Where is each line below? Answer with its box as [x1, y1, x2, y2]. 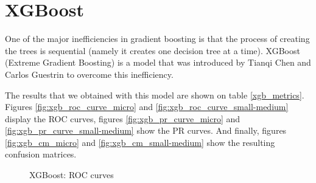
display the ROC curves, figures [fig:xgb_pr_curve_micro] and [5, 112, 241, 125]
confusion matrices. [5, 148, 77, 161]
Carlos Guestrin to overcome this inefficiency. [5, 67, 174, 80]
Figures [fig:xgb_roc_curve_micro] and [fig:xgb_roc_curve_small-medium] [5, 100, 289, 113]
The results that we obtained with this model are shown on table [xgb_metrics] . [5, 88, 304, 101]
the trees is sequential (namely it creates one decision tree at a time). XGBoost [5, 44, 300, 57]
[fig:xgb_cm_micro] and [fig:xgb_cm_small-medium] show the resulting [5, 136, 275, 148]
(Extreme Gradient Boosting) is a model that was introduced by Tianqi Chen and [5, 56, 311, 69]
